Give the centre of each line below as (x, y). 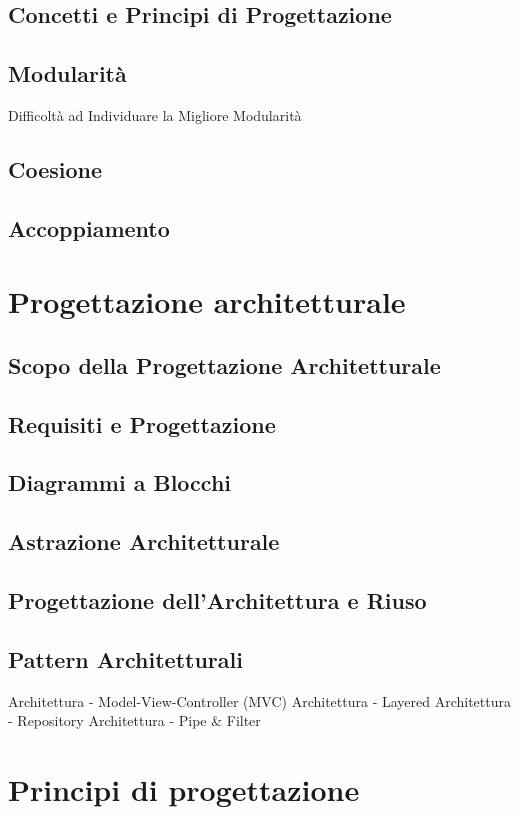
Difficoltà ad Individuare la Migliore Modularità (155, 114)
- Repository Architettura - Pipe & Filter (134, 720)
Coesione (55, 168)
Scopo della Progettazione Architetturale (224, 364)
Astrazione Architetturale (144, 541)
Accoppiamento (89, 227)
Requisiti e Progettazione (142, 423)
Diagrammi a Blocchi (120, 482)
